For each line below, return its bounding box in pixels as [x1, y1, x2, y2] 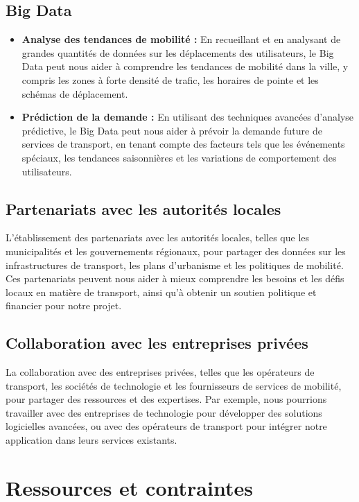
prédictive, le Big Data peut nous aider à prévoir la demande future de [21, 123, 322, 137]
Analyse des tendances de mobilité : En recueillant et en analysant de [21, 32, 341, 46]
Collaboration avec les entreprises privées [6, 332, 308, 354]
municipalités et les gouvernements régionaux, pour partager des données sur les [6, 243, 346, 258]
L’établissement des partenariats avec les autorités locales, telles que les [6, 230, 310, 245]
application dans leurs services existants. [6, 433, 177, 447]
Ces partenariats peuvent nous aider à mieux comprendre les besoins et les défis [6, 271, 344, 286]
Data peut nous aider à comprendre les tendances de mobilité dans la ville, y [21, 59, 349, 73]
